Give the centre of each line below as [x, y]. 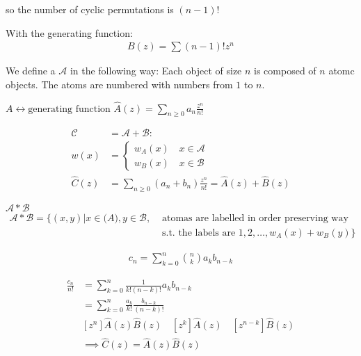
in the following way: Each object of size [156, 71]
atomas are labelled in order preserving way [255, 218]
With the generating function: [69, 32]
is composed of [285, 71]
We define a [31, 71]
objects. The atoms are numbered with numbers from [119, 84]
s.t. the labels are [199, 233]
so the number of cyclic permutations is [90, 9]
